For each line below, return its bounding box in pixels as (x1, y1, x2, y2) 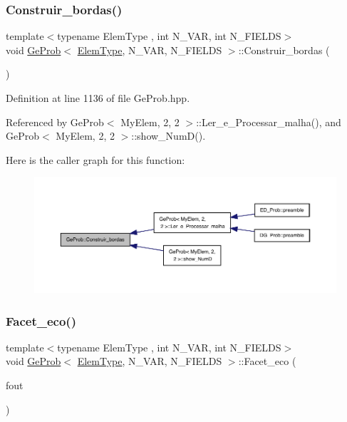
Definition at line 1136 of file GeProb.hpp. (6, 91, 190, 105)
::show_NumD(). (131, 128, 206, 143)
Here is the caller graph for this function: (6, 152, 185, 167)
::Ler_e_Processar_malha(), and (196, 114, 341, 129)
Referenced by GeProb (6, 114, 104, 129)
